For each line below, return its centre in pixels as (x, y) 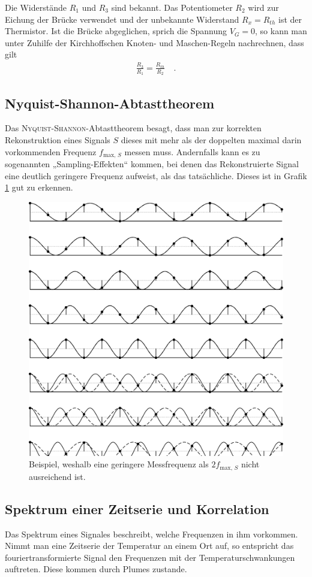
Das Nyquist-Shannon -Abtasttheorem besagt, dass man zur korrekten (133, 128)
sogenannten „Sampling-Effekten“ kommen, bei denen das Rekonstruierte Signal (152, 164)
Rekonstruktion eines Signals (58, 139)
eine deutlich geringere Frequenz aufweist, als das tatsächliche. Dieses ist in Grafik (156, 175)
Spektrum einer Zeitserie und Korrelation (137, 508)
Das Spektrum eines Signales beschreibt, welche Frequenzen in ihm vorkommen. (151, 534)
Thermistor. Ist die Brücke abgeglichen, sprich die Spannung (116, 31)
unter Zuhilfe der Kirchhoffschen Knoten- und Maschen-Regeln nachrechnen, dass (154, 42)
